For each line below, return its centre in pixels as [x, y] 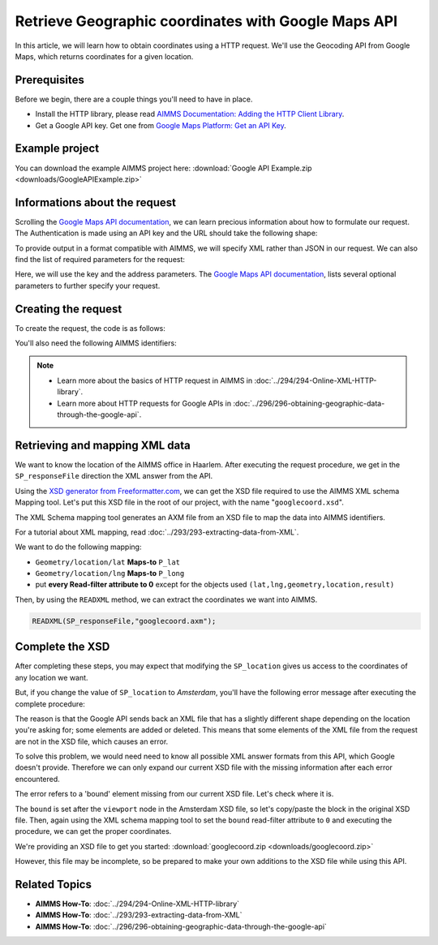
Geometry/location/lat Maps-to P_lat [108, 562]
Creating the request [69, 309]
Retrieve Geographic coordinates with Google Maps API [206, 21]
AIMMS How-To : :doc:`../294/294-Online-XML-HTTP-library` [137, 904]
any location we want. [52, 677]
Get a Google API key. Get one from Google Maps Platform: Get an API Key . [161, 125]
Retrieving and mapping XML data [103, 445]
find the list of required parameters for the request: [100, 259]
